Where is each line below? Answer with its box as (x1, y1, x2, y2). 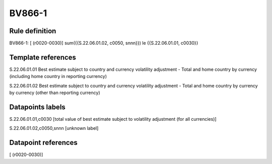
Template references (9, 53, 77, 61)
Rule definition (9, 27, 56, 35)
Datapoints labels (9, 103, 65, 111)
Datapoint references (9, 138, 78, 147)
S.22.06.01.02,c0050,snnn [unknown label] (9, 125, 99, 131)
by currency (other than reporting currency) (9, 90, 100, 96)
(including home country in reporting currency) (9, 73, 107, 79)
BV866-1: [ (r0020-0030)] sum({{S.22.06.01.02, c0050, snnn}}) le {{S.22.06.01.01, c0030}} (9, 40, 198, 46)
